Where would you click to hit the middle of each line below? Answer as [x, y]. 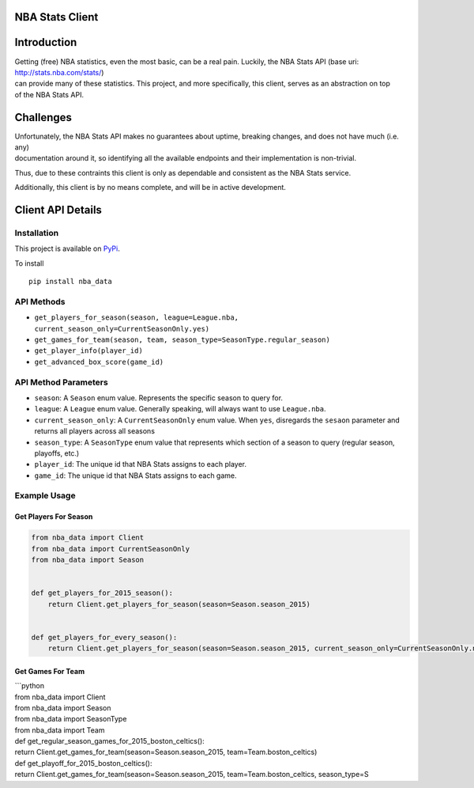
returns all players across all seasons [95, 431]
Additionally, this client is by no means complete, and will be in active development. [150, 188]
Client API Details [58, 210]
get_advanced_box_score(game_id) [99, 362]
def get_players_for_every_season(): [104, 637]
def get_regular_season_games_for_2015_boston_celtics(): [109, 741]
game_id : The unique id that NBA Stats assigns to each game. [135, 475]
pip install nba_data [70, 282]
